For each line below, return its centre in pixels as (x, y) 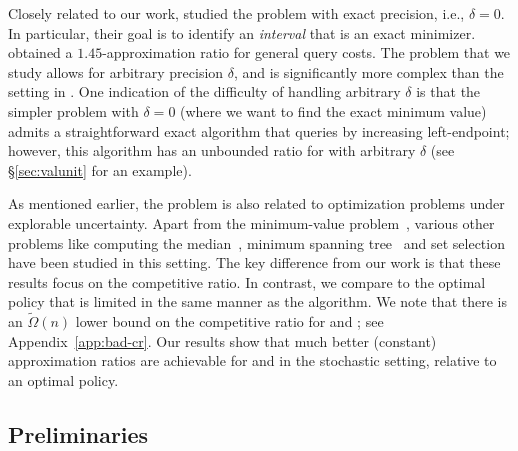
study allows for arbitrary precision (116, 71)
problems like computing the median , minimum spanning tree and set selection (256, 242)
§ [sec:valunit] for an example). (100, 169)
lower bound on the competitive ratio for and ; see (229, 321)
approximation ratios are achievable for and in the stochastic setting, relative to (252, 360)
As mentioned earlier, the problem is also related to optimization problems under (256, 203)
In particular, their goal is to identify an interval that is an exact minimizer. (242, 32)
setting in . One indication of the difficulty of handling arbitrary (204, 91)
